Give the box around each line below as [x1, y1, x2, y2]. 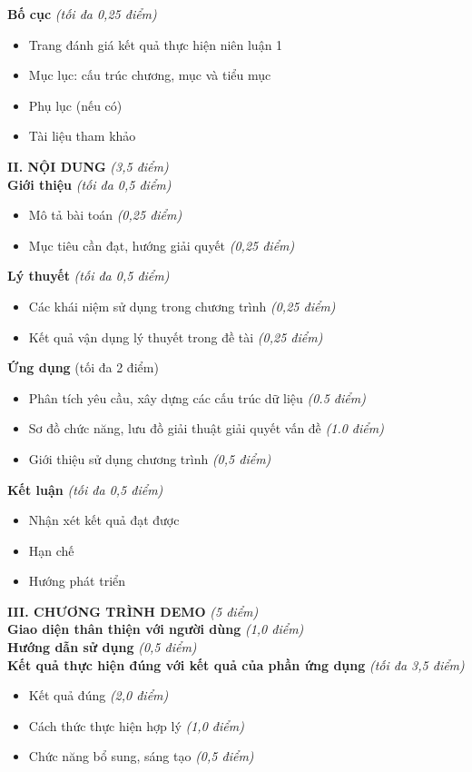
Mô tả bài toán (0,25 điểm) [28, 205, 182, 224]
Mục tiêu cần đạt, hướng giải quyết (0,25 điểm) [28, 235, 295, 254]
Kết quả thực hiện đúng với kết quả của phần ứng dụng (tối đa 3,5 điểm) [7, 655, 465, 674]
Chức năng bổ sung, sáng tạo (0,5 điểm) [28, 747, 254, 766]
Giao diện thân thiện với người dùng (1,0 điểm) [7, 619, 304, 638]
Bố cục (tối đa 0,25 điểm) [7, 5, 157, 23]
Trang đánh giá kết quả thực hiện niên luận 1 [28, 35, 283, 54]
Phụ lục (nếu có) [28, 95, 123, 114]
